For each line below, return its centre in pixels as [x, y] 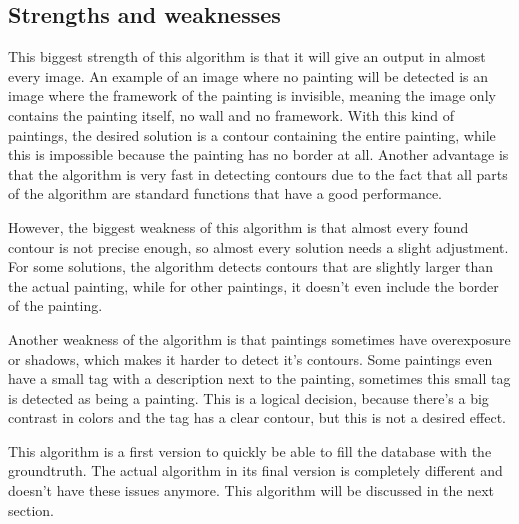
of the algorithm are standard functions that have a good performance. [225, 193]
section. [31, 509]
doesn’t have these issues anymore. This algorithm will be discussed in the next [251, 490]
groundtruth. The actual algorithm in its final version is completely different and [255, 470]
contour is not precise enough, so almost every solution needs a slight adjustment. [258, 246]
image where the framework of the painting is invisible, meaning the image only [252, 95]
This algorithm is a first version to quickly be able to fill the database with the [250, 450]
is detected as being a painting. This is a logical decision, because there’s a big [248, 397]
